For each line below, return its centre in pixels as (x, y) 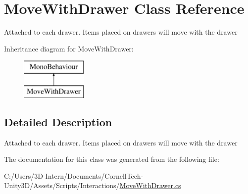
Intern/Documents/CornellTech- (94, 175)
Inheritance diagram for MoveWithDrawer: (69, 48)
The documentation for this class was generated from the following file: (112, 159)
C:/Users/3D (24, 175)
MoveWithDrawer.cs (150, 185)
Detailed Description (58, 121)
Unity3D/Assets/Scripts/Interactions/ (62, 185)
